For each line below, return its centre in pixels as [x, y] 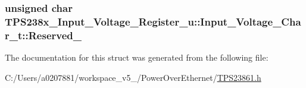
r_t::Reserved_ [43, 35]
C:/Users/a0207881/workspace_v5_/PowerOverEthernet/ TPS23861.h [133, 77]
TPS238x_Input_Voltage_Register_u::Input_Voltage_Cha [153, 21]
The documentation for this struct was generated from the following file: [137, 57]
